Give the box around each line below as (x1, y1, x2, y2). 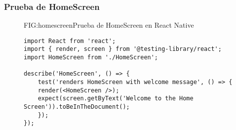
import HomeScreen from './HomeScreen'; (24, 54, 158, 61)
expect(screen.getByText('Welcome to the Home (38, 95, 194, 102)
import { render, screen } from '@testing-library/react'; (24, 45, 222, 53)
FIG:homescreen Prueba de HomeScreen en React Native (24, 20, 194, 30)
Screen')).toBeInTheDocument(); (24, 103, 130, 111)
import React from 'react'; (24, 37, 116, 44)
